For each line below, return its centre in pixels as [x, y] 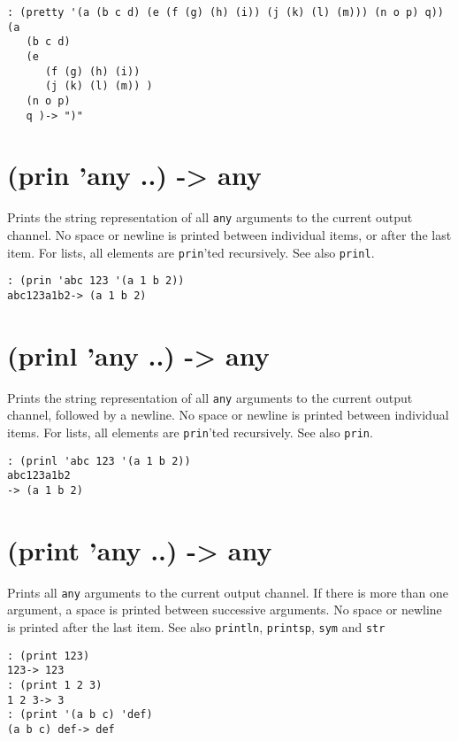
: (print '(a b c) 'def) [80, 715]
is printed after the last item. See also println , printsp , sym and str [196, 626]
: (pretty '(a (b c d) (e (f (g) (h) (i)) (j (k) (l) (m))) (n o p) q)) [225, 12]
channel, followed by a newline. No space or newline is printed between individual [228, 415]
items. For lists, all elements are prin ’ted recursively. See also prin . [190, 432]
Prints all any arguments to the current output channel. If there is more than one [228, 592]
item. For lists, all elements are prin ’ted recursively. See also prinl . [191, 252]
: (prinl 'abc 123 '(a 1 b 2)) [99, 461]
